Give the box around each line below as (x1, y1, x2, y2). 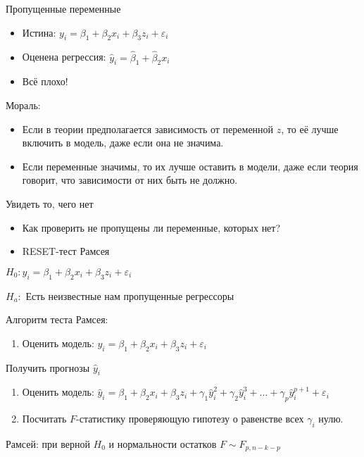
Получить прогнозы (6, 360, 90, 375)
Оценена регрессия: (22, 49, 106, 64)
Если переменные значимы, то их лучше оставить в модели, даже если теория (22, 158, 358, 173)
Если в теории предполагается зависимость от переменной (22, 121, 274, 136)
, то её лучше (281, 121, 339, 136)
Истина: (22, 25, 56, 39)
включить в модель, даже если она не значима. (22, 135, 224, 150)
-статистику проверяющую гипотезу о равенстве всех (76, 411, 304, 426)
